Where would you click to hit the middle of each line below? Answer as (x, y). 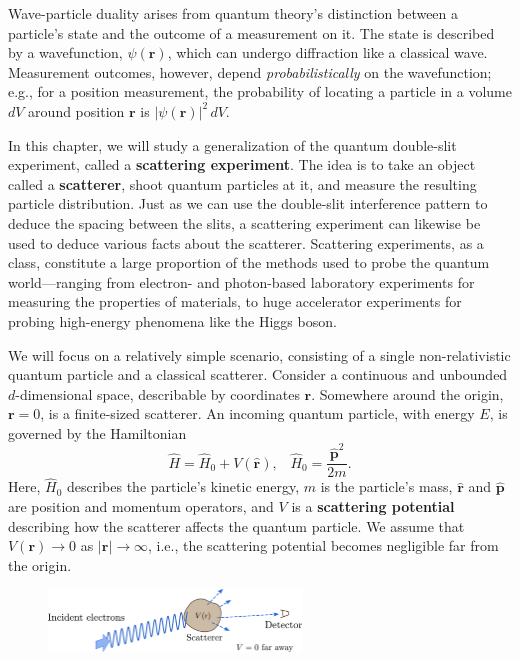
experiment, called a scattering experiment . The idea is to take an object (242, 164)
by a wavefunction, (65, 52)
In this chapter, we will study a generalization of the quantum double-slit (232, 144)
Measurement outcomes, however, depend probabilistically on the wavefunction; (250, 71)
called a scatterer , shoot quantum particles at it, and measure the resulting (242, 183)
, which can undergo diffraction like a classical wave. (327, 52)
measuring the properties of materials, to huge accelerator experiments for (235, 301)
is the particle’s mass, (386, 486)
